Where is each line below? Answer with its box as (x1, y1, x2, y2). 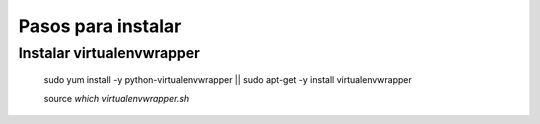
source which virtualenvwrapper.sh (43, 92, 190, 104)
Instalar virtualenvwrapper (18, 44, 200, 62)
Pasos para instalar (18, 15, 182, 37)
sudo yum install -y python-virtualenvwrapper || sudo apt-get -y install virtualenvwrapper (43, 74, 412, 86)
